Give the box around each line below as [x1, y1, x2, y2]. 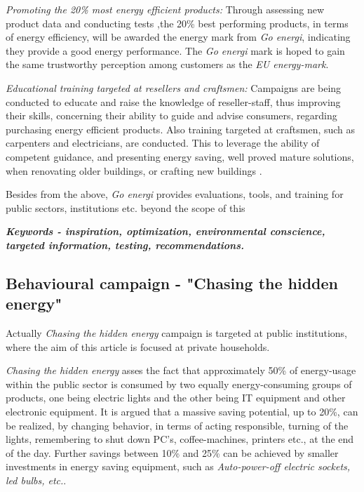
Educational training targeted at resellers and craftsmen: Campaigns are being [6, 80, 342, 95]
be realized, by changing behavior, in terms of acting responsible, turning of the [6, 418, 349, 432]
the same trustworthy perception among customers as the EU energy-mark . [6, 57, 329, 72]
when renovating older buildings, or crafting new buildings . [6, 163, 262, 178]
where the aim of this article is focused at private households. [6, 339, 270, 354]
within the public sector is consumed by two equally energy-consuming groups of [6, 376, 352, 391]
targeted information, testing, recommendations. [6, 237, 245, 252]
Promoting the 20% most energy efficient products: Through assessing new [6, 2, 324, 16]
